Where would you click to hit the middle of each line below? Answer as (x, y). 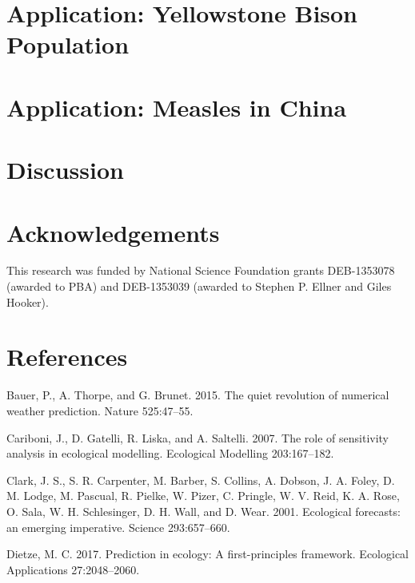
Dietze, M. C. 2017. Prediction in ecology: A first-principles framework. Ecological (207, 554)
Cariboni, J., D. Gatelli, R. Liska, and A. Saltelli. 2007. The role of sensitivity (198, 437)
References (67, 357)
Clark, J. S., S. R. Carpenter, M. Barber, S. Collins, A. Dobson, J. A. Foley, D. (201, 480)
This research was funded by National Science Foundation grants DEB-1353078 (201, 270)
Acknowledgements (113, 232)
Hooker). (28, 301)
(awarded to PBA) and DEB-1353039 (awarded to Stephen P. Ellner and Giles (199, 286)
